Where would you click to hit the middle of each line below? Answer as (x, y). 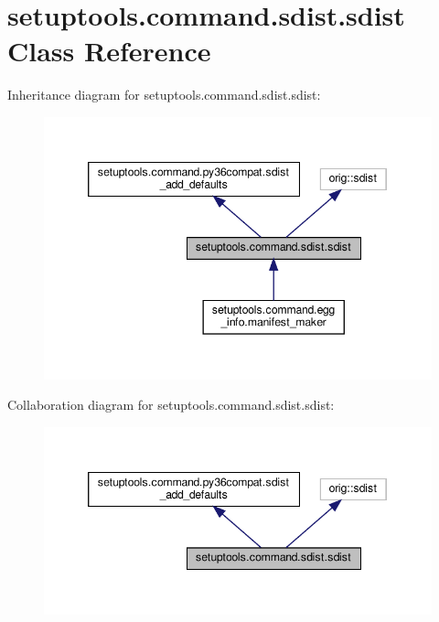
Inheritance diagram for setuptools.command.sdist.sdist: (164, 95)
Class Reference (109, 51)
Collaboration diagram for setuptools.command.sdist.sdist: (171, 405)
